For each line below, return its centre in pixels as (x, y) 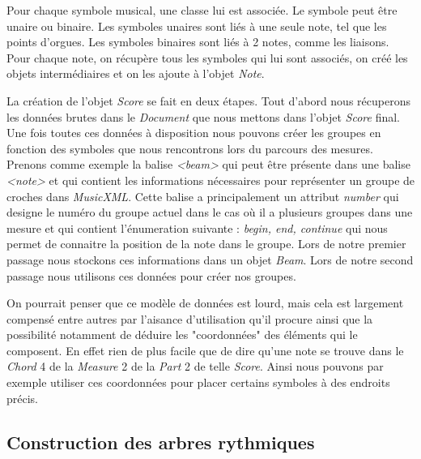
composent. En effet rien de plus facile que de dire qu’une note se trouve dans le (205, 350)
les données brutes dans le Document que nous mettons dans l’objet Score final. (203, 116)
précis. (23, 398)
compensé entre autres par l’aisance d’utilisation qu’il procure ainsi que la (190, 318)
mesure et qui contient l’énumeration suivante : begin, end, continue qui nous (197, 227)
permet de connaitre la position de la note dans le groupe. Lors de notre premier (206, 244)
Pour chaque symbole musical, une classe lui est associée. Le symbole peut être (202, 10)
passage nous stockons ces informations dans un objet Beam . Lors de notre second (210, 259)
